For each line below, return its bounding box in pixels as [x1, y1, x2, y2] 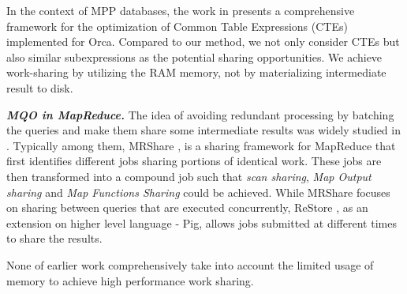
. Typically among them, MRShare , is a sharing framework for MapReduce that [6, 137, 396, 153]
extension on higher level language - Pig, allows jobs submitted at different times [6, 214, 397, 231]
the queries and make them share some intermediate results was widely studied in [6, 122, 401, 138]
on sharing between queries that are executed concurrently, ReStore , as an [6, 199, 368, 216]
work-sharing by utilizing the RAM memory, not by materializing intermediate [6, 64, 386, 81]
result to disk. [6, 79, 73, 96]
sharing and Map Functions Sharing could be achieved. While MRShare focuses [6, 183, 390, 200]
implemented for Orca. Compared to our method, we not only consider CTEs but [6, 33, 400, 50]
